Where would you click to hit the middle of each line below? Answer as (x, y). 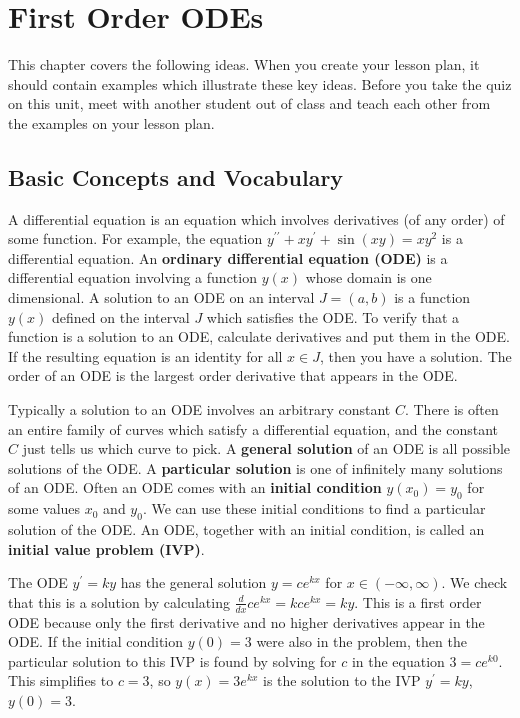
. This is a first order (418, 601)
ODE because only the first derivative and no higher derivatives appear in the (246, 621)
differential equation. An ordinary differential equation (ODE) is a (228, 257)
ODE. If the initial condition (96, 641)
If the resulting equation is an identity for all (145, 355)
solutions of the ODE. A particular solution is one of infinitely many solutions (255, 467)
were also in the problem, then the (361, 641)
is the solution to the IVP (342, 680)
